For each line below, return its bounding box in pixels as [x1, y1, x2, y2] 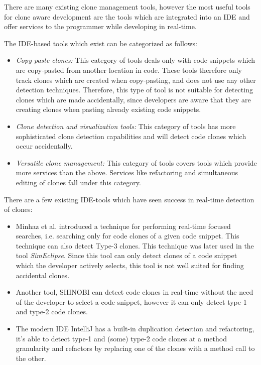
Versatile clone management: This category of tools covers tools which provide [16, 157, 257, 168]
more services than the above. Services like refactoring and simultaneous [16, 167, 238, 178]
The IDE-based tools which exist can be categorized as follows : [4, 38, 197, 48]
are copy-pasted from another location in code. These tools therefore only [16, 64, 242, 75]
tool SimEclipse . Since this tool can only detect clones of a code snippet [16, 250, 237, 261]
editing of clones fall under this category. [16, 177, 141, 187]
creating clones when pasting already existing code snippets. [16, 104, 201, 114]
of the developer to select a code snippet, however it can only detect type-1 [16, 296, 247, 307]
